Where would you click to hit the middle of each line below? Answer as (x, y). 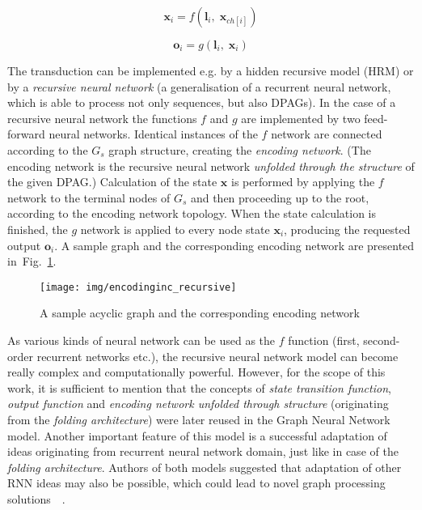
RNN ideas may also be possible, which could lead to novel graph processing (196, 483)
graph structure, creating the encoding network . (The (240, 149)
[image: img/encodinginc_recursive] (138, 287)
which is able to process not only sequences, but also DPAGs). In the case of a (202, 102)
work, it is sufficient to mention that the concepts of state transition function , (199, 387)
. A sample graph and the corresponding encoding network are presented (234, 245)
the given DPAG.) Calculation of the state (112, 182)
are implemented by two (301, 118)
